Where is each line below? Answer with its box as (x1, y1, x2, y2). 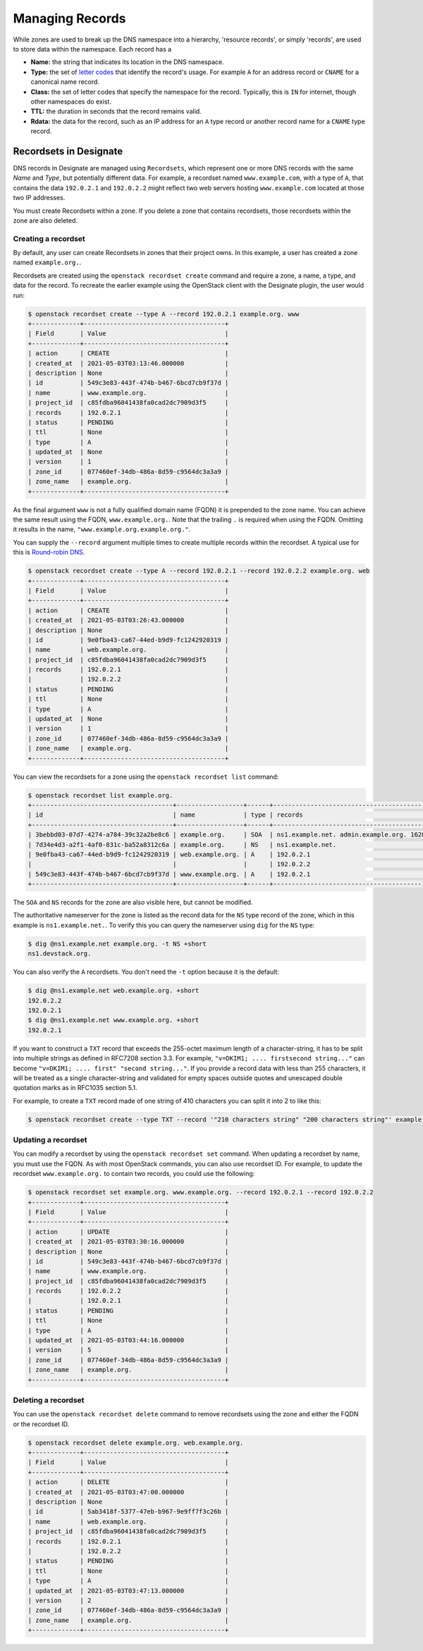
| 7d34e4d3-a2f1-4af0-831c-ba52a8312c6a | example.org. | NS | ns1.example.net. (27, 841, 337, 848)
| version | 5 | (27, 1346, 229, 1354)
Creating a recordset (13, 233, 86, 243)
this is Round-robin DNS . (13, 548, 85, 557)
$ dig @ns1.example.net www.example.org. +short (27, 1016, 200, 1025)
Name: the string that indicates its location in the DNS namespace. (30, 58, 225, 66)
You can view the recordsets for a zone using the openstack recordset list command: (13, 772, 279, 781)
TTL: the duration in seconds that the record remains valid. (30, 107, 202, 116)
